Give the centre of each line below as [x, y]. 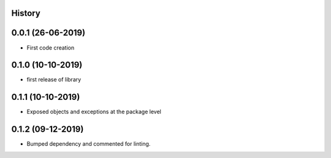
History [26, 13]
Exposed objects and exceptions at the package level [94, 112]
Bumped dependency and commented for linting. [89, 144]
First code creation [51, 47]
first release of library [54, 80]
